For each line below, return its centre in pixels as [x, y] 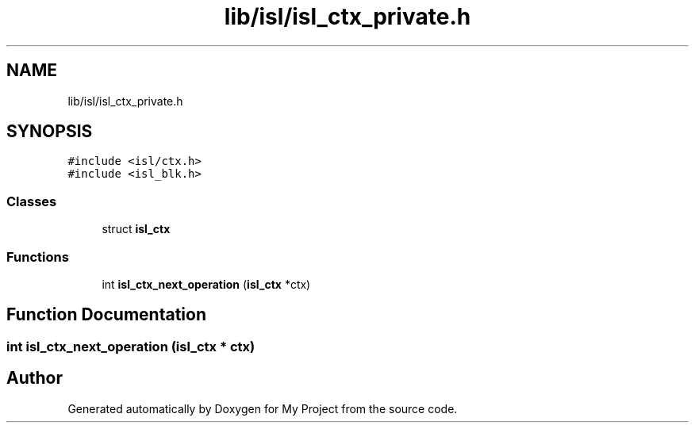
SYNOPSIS [50, 132]
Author [35, 378]
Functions [38, 257]
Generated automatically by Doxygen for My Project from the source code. [263, 408]
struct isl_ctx [136, 229]
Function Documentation [106, 315]
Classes [32, 201]
